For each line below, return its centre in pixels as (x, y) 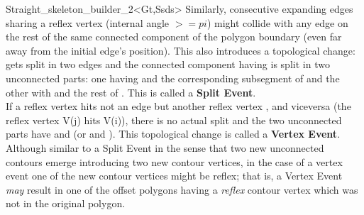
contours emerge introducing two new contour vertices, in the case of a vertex (174, 161)
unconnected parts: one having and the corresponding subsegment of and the (173, 78)
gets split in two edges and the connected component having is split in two (168, 64)
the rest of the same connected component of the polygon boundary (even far (174, 37)
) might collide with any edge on (277, 22)
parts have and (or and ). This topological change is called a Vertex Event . (173, 134)
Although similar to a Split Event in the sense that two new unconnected (165, 147)
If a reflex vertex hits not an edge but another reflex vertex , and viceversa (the (178, 106)
